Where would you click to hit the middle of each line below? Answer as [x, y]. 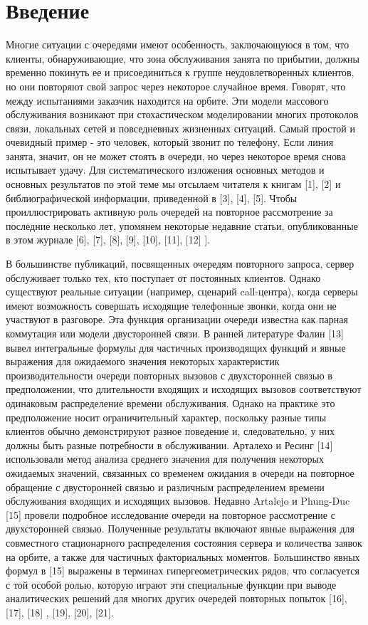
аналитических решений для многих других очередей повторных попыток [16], [177, 598]
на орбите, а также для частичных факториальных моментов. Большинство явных [183, 556]
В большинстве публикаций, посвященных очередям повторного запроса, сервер [180, 264]
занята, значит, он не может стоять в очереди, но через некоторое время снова [176, 156]
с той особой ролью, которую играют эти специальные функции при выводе [171, 584]
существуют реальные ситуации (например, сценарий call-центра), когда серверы [182, 292]
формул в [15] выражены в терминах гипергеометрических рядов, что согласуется [183, 571]
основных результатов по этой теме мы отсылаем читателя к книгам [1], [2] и [173, 184]
